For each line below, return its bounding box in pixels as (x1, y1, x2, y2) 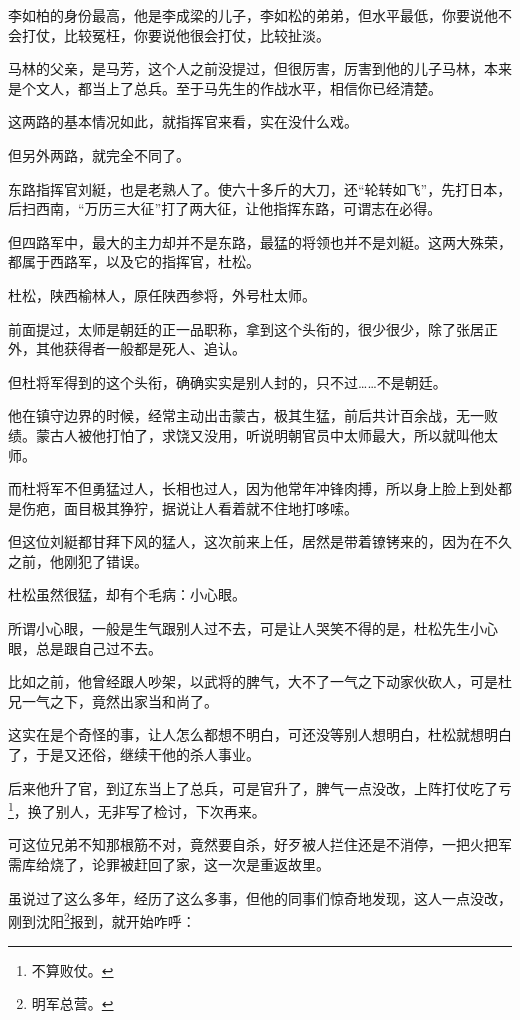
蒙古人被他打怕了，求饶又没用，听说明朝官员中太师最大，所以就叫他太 (35, 424, 498, 445)
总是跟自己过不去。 (35, 637, 162, 658)
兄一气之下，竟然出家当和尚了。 (8, 690, 218, 711)
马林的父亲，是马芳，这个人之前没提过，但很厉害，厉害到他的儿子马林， (8, 58, 484, 79)
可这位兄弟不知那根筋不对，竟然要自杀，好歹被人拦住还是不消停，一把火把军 (8, 834, 512, 855)
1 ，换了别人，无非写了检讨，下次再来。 (8, 798, 266, 821)
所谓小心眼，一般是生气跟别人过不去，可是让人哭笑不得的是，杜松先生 (8, 618, 470, 639)
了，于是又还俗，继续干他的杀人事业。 (8, 744, 260, 765)
